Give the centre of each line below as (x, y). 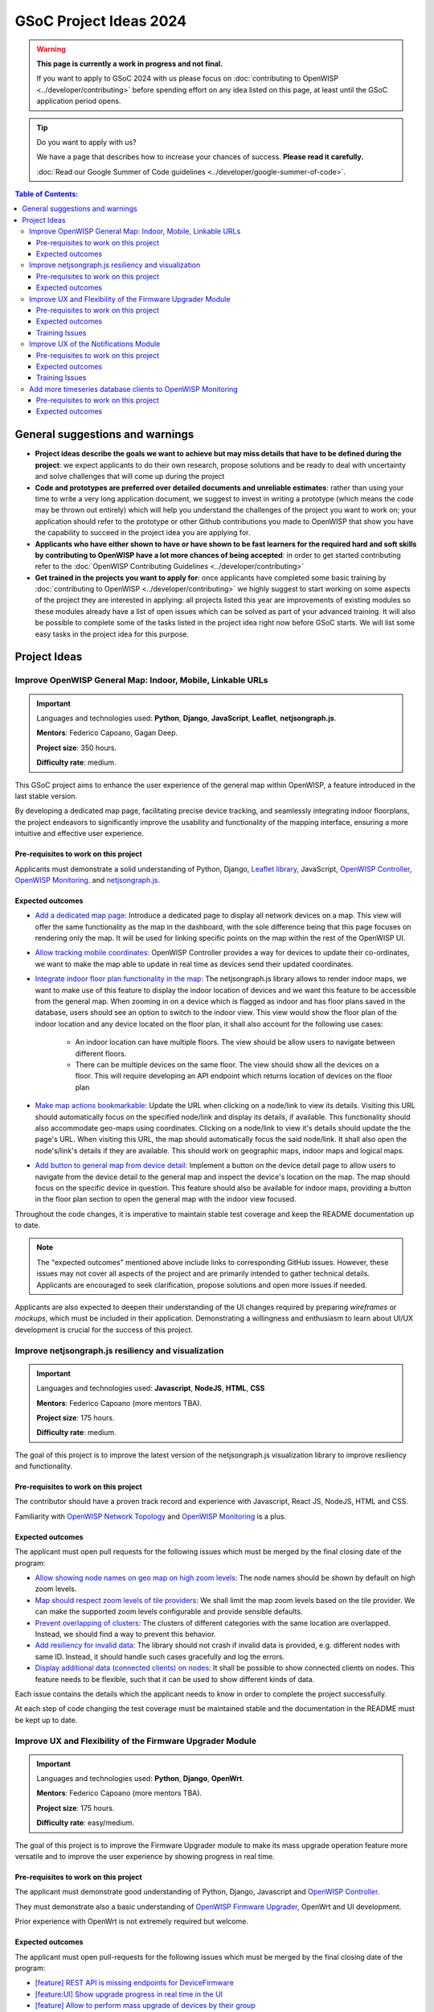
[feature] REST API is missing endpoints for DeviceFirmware (135, 1983)
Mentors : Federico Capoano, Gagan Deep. (107, 733)
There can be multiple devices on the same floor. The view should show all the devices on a (227, 1064)
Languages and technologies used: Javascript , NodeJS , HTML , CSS (151, 1388)
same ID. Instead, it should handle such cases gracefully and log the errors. (160, 1656)
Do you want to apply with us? (86, 142)
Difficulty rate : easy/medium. (86, 1823)
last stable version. (46, 796)
